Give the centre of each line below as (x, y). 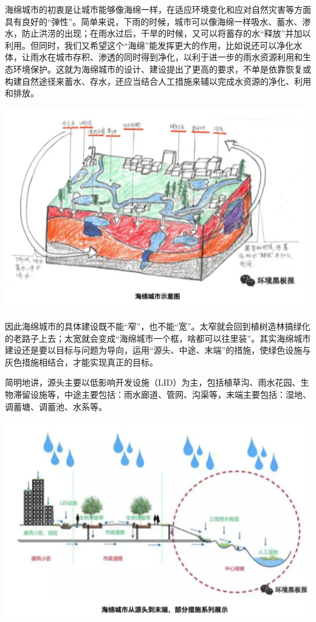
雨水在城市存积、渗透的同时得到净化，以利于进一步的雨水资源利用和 (166, 57)
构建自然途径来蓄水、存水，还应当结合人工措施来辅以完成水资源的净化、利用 (158, 81)
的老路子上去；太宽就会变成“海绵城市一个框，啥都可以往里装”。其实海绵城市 (158, 338)
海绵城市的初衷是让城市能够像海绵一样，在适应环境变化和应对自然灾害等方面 (158, 9)
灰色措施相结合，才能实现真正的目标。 (81, 362)
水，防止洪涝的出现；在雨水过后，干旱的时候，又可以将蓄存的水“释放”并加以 (158, 33)
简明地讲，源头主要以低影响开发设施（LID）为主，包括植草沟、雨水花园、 (153, 382)
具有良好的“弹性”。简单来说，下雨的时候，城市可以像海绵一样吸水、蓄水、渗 (158, 21)
